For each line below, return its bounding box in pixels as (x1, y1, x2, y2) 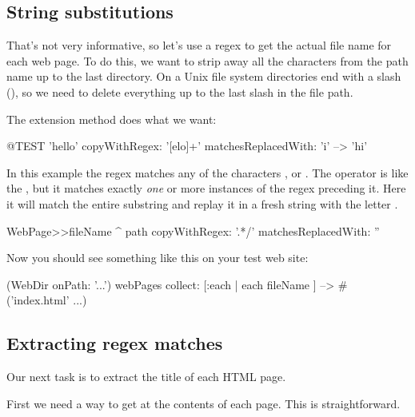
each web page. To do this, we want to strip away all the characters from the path (6, 52, 409, 69)
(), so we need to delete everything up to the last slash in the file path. (6, 83, 353, 100)
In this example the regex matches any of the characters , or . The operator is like (6, 164, 409, 181)
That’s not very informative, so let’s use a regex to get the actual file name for (6, 37, 392, 54)
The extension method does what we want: (6, 110, 217, 127)
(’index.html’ (6, 292, 70, 308)
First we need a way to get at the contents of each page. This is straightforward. (6, 395, 401, 411)
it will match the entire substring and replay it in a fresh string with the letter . (6, 195, 398, 212)
